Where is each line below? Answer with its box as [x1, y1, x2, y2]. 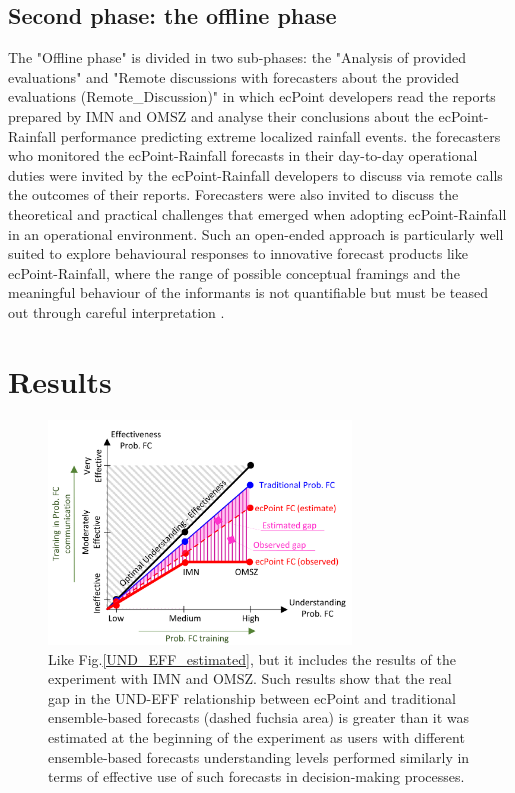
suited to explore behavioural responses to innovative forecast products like [8, 243, 468, 264]
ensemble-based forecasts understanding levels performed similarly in [48, 746, 470, 767]
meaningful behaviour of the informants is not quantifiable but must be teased [8, 282, 488, 303]
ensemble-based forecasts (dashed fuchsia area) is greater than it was [48, 707, 470, 728]
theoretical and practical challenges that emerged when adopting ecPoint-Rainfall [8, 203, 507, 224]
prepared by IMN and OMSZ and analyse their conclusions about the [8, 105, 434, 126]
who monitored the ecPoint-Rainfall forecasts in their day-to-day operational [8, 145, 478, 166]
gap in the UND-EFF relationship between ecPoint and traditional [48, 687, 456, 708]
